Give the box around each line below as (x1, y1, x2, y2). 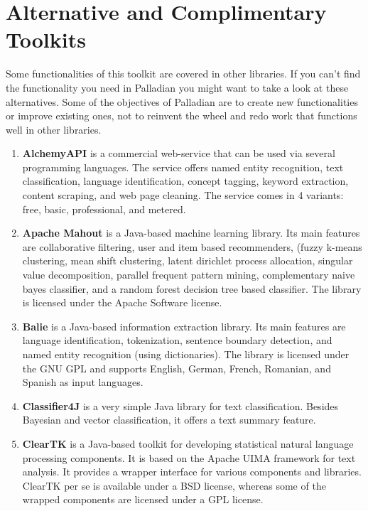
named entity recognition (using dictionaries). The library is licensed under (22, 347, 350, 361)
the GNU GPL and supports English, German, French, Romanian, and (22, 360, 331, 375)
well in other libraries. (6, 122, 102, 136)
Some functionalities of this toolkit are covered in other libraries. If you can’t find (6, 66, 361, 81)
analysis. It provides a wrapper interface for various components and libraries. (22, 464, 362, 479)
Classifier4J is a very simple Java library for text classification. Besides (22, 398, 339, 413)
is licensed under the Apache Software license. (22, 295, 222, 310)
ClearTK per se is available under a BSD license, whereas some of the (22, 478, 326, 493)
